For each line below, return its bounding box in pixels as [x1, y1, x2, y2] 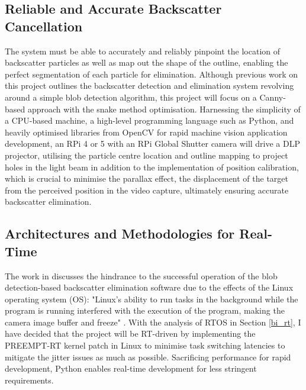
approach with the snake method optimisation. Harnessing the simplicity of [27, 102, 301, 115]
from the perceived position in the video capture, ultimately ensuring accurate [5, 183, 289, 196]
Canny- [259, 91, 286, 103]
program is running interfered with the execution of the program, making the [5, 304, 285, 317]
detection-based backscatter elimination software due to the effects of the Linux [5, 281, 294, 294]
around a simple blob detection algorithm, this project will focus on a [5, 91, 257, 103]
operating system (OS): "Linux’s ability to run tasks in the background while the [5, 292, 298, 305]
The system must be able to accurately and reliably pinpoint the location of [5, 44, 281, 57]
